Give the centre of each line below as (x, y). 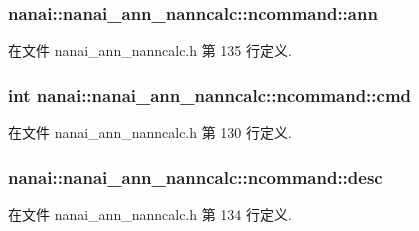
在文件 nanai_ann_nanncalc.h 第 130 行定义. (150, 132)
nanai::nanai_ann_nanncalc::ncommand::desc (195, 176)
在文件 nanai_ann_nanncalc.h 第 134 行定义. (150, 213)
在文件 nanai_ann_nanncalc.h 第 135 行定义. (150, 50)
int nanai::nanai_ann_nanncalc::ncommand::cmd (210, 94)
